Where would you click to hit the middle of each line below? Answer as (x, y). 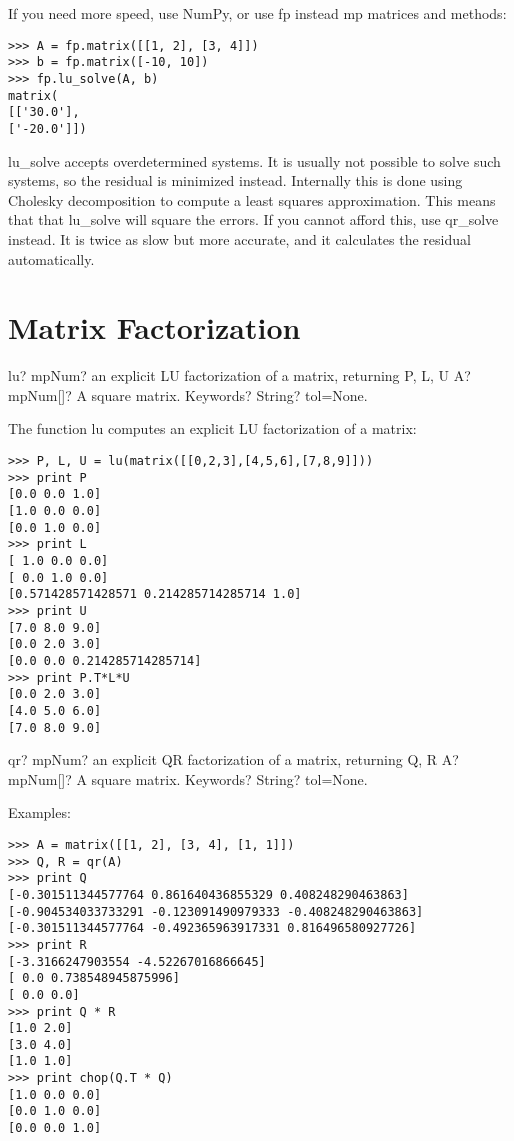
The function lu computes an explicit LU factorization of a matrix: (212, 428)
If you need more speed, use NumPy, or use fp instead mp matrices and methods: (257, 13)
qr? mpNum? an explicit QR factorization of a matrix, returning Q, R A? (233, 759)
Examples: (39, 812)
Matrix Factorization (154, 327)
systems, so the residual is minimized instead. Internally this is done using (235, 180)
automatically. (51, 258)
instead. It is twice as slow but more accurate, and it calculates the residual (239, 238)
